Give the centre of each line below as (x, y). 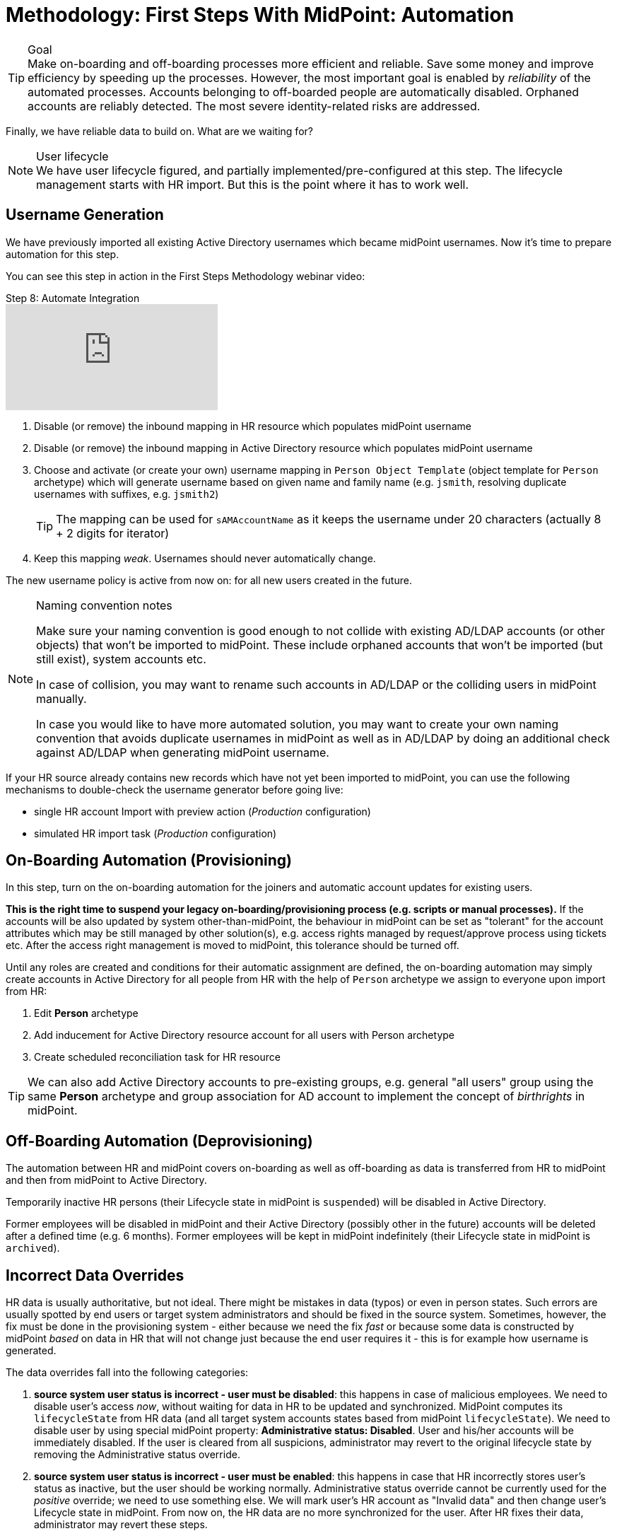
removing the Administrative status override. (137, 1455)
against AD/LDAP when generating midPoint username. (183, 752)
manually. (61, 698)
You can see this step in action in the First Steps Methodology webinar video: (186, 276)
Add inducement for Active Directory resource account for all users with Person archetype (244, 1035)
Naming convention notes (104, 605)
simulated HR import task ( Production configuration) (155, 833)
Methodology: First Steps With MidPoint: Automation (260, 15)
